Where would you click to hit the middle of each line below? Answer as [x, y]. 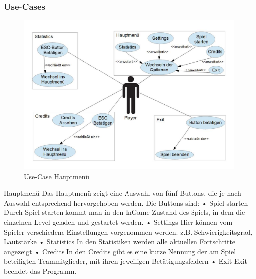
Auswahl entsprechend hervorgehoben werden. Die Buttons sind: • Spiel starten [126, 202]
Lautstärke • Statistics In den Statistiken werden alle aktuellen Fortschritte [120, 242]
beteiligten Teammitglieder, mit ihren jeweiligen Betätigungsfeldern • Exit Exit [126, 261]
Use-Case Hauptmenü [57, 176]
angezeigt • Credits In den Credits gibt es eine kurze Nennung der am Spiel [120, 251]
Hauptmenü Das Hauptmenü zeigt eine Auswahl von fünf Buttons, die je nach [123, 193]
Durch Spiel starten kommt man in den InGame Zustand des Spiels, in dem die [125, 212]
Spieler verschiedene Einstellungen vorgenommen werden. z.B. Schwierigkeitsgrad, [128, 232]
